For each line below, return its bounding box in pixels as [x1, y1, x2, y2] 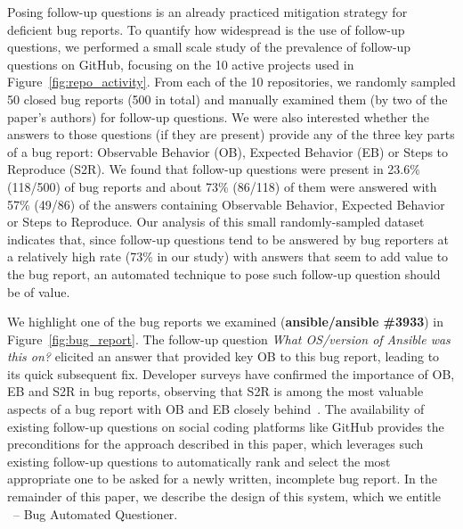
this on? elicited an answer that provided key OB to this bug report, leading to [7, 347, 440, 366]
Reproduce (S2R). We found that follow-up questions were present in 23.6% [7, 160, 420, 178]
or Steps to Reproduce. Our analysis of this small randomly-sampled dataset [7, 212, 425, 231]
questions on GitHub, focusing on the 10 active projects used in [7, 54, 354, 73]
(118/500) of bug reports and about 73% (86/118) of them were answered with [7, 177, 437, 195]
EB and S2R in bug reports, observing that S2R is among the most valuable [7, 382, 424, 401]
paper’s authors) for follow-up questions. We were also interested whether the [7, 107, 429, 126]
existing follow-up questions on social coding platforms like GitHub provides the [7, 417, 444, 435]
